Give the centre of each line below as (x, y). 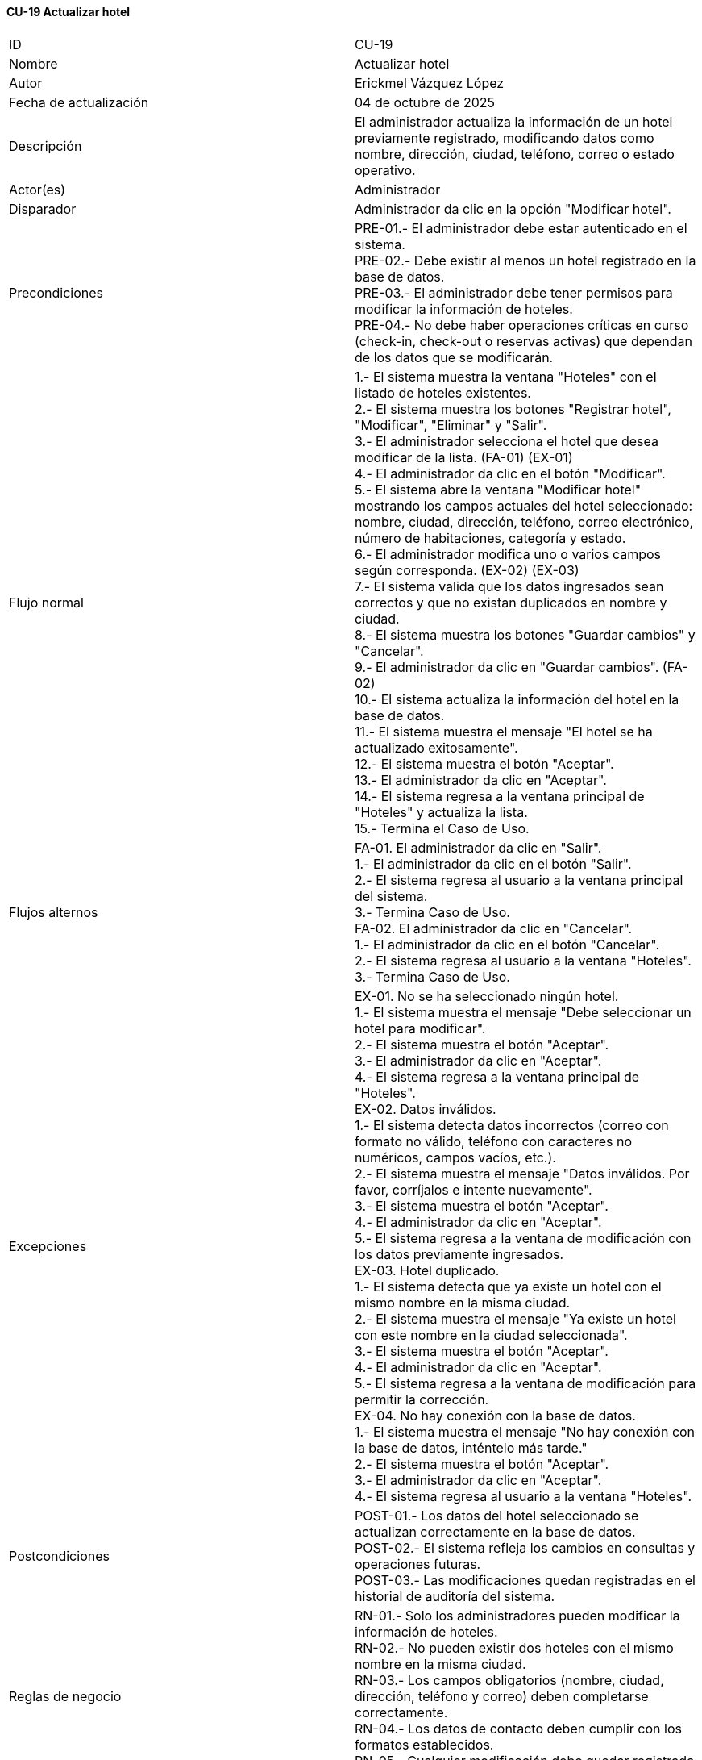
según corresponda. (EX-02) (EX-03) (467, 570)
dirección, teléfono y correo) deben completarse (502, 1696)
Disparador (43, 209)
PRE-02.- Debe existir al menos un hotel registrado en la (525, 260)
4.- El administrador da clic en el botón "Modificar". (510, 473)
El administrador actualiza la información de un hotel (514, 121)
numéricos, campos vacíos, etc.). (455, 1157)
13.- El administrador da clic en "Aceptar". (481, 780)
